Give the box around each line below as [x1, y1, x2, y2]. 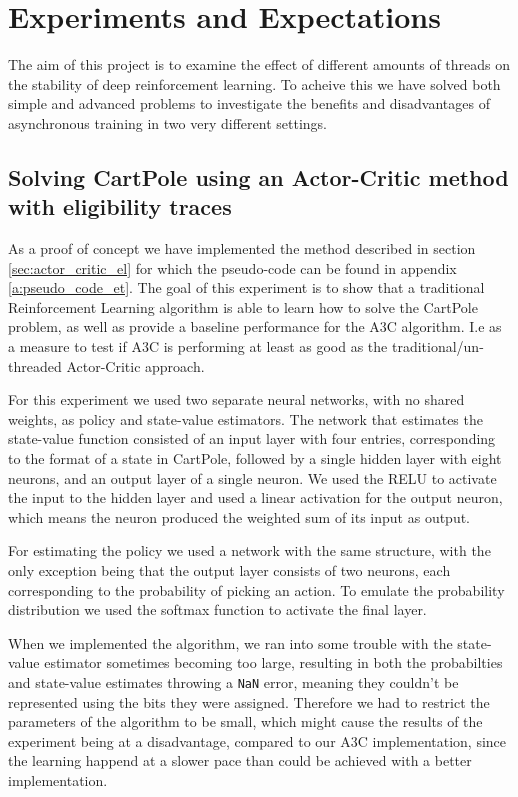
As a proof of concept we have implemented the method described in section [8, 238, 476, 259]
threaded [8, 355, 62, 376]
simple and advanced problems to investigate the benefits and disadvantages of [8, 93, 490, 114]
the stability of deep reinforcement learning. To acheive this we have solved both [8, 73, 501, 94]
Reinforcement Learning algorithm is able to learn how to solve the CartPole [8, 296, 478, 317]
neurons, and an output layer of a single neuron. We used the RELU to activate [8, 467, 497, 488]
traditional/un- [391, 336, 484, 357]
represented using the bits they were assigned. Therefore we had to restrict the [8, 691, 490, 712]
